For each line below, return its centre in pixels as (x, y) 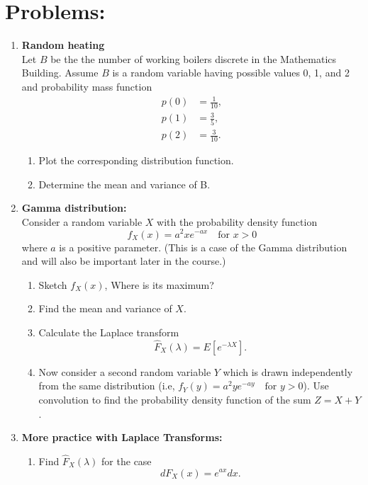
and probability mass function (87, 86)
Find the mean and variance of (105, 308)
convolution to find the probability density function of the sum (175, 399)
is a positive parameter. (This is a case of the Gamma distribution (203, 247)
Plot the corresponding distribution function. (136, 160)
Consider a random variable (82, 221)
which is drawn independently (288, 371)
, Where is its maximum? (159, 284)
